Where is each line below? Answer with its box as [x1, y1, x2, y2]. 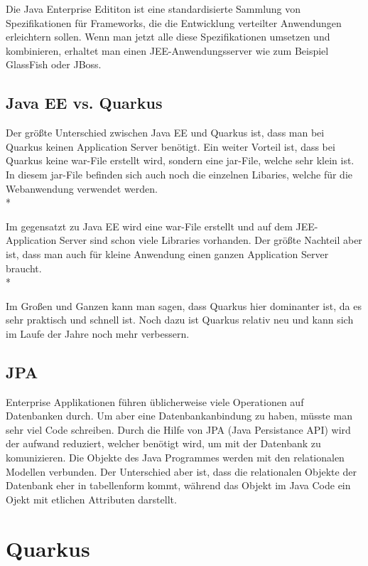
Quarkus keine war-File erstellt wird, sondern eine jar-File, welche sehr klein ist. [6, 153, 355, 168]
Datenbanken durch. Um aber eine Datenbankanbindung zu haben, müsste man [6, 408, 352, 423]
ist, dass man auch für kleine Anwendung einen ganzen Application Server [6, 246, 329, 261]
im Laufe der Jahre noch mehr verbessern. [6, 326, 190, 341]
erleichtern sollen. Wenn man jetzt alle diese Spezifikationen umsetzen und [6, 29, 330, 44]
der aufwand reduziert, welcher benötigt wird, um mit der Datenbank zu [6, 436, 321, 451]
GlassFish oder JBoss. [6, 57, 102, 72]
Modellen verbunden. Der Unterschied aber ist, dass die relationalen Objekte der [6, 464, 357, 479]
